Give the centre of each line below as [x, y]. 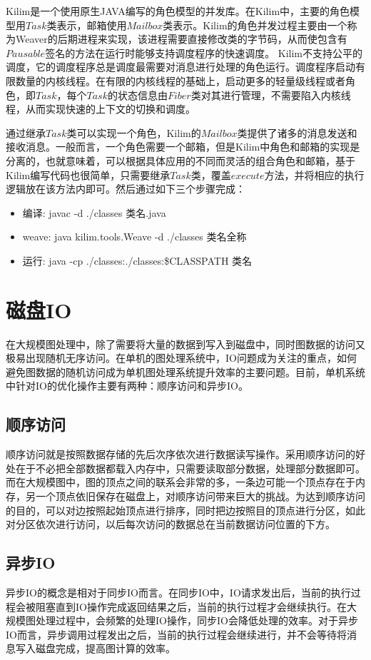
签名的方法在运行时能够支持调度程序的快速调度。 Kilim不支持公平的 [204, 52]
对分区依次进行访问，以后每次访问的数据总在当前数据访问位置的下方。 [171, 524]
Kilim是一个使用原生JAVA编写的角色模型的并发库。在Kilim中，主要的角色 [178, 11]
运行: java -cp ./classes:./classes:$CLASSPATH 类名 [137, 260]
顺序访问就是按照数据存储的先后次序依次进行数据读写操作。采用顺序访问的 [181, 454]
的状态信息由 [137, 95]
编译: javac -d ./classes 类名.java [94, 212]
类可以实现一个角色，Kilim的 [134, 132]
